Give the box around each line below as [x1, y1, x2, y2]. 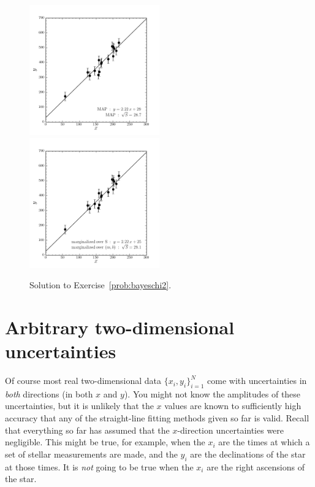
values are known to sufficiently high [164, 399, 302, 412]
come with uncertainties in [207, 374, 307, 387]
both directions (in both [5, 387, 93, 400]
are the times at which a [218, 435, 310, 448]
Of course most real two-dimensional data [5, 374, 162, 387]
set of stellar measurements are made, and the [5, 447, 178, 460]
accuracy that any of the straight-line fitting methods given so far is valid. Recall [5, 412, 309, 424]
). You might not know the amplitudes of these [124, 387, 301, 400]
